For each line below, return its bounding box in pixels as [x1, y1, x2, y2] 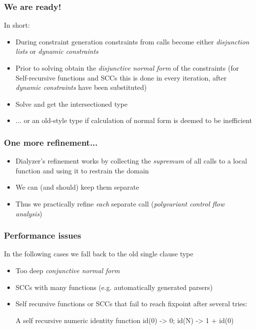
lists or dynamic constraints [15, 46, 98, 56]
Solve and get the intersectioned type [15, 98, 128, 109]
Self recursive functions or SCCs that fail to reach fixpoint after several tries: [15, 298, 248, 309]
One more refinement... [4, 136, 98, 148]
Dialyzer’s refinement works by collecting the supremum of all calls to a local [15, 156, 247, 166]
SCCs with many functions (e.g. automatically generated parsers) [15, 282, 213, 292]
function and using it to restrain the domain [15, 165, 149, 175]
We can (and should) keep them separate [15, 182, 139, 192]
